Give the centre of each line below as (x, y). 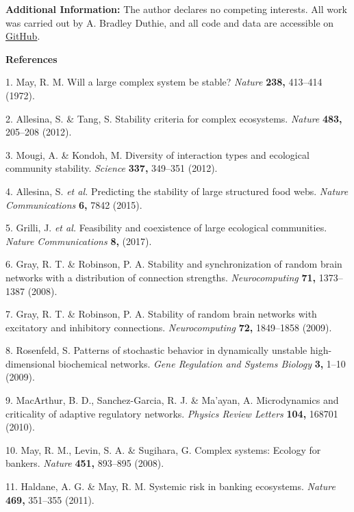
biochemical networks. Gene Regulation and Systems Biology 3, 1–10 (202, 363)
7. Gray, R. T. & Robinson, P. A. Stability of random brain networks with (161, 314)
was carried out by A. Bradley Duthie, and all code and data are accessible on (170, 22)
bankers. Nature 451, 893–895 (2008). (85, 463)
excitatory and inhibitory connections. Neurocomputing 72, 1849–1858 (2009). (169, 327)
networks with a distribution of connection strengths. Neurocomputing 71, (161, 277)
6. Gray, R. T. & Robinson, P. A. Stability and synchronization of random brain (174, 264)
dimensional (30, 363)
